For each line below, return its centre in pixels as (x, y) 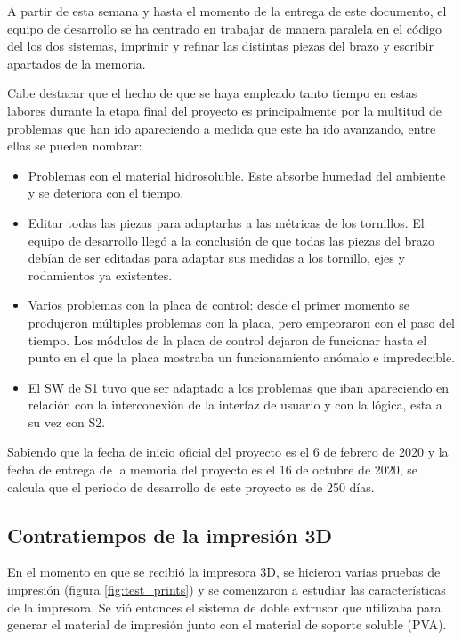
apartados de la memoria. (77, 63)
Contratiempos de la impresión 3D (170, 535)
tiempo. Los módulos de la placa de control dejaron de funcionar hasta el (227, 340)
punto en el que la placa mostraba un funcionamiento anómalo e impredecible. (242, 357)
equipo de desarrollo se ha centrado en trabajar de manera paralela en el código (225, 28)
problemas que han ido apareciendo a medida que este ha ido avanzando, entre (222, 128)
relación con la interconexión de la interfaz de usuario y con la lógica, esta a (235, 405)
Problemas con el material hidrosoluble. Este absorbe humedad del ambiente (237, 175)
